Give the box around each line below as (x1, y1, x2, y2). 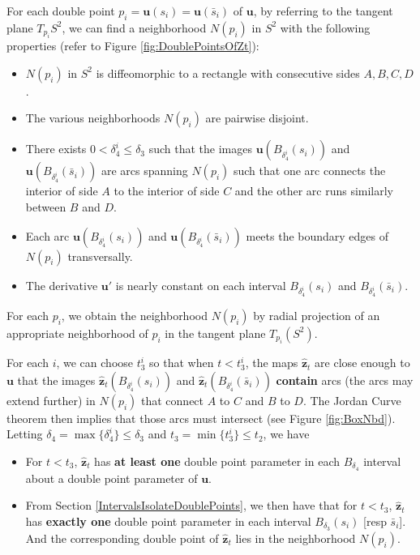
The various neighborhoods (25, 109, 161, 126)
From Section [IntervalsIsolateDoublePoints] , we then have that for (25, 497, 358, 514)
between (25, 198, 66, 215)
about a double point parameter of (25, 469, 198, 486)
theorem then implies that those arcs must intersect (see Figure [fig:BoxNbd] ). (6, 409, 396, 426)
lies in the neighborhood (235, 529, 356, 546)
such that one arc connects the (233, 162, 386, 179)
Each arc (25, 227, 70, 244)
